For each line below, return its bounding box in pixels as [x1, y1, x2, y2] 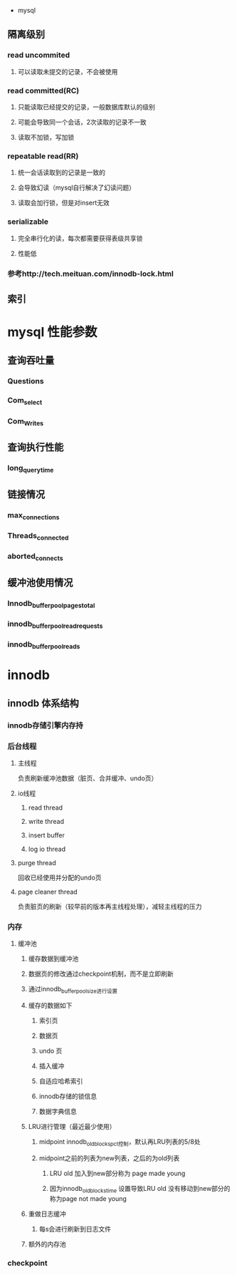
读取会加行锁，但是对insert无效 [17, 199, 110, 207]
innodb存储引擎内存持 [7, 720, 83, 730]
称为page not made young [49, 1194, 127, 1203]
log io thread [28, 845, 66, 854]
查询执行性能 [7, 441, 64, 453]
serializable [7, 217, 48, 227]
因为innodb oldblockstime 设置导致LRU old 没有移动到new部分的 [49, 1184, 231, 1194]
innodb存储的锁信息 [38, 1092, 98, 1100]
